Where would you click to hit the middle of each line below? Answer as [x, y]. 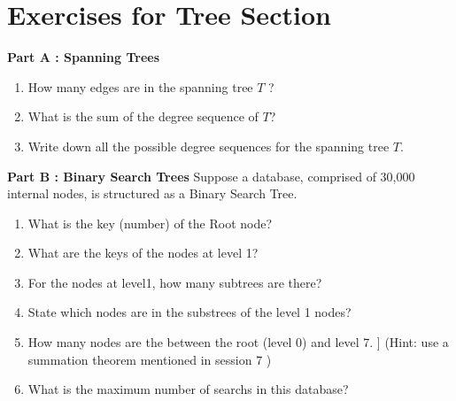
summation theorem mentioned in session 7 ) [150, 359]
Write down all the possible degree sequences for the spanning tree [209, 146]
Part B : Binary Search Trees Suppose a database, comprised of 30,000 [211, 176]
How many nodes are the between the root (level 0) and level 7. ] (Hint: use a [238, 342]
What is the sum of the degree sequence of [143, 116]
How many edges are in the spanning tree [140, 86]
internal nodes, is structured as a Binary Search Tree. [152, 193]
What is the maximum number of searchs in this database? [188, 389]
